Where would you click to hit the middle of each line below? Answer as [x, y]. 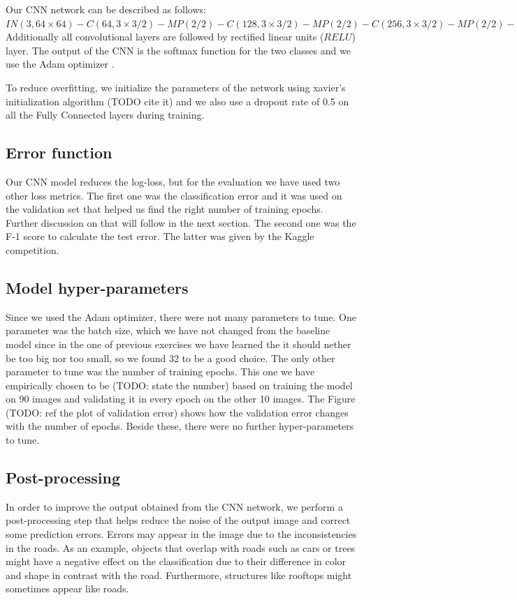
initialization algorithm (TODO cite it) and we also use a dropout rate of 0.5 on [177, 101]
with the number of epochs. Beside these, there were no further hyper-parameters [180, 426]
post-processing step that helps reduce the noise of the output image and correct [178, 520]
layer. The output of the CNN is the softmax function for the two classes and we [178, 50]
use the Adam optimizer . [60, 64]
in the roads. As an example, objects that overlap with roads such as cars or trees [181, 547]
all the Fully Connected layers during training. [105, 115]
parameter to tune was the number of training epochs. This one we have [160, 372]
